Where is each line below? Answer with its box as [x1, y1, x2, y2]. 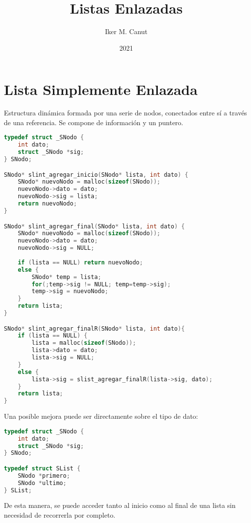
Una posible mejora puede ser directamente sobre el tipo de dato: [4, 411, 198, 421]
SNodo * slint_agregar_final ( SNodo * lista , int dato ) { [4, 223, 185, 230]
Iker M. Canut [105, 26, 148, 37]
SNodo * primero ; [17, 472, 70, 479]
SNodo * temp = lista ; [32, 273, 101, 280]
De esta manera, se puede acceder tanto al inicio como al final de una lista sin [4, 500, 236, 510]
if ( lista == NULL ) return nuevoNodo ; [17, 259, 143, 266]
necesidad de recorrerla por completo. [4, 510, 116, 520]
